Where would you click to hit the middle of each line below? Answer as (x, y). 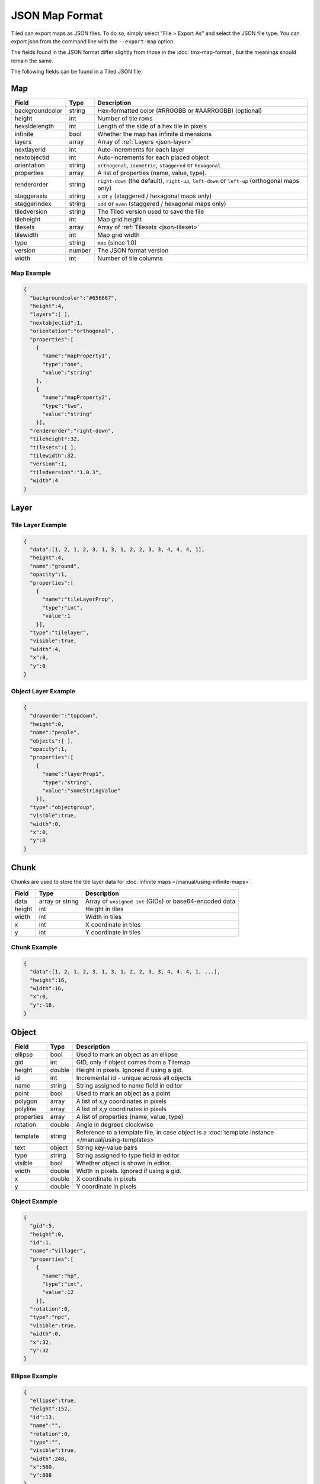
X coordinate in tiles (113, 924)
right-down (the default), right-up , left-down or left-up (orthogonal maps (198, 181)
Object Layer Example (43, 692)
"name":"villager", (58, 1251)
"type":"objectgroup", (63, 807)
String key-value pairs (107, 1147)
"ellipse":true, (53, 1400)
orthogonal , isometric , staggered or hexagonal (159, 165)
